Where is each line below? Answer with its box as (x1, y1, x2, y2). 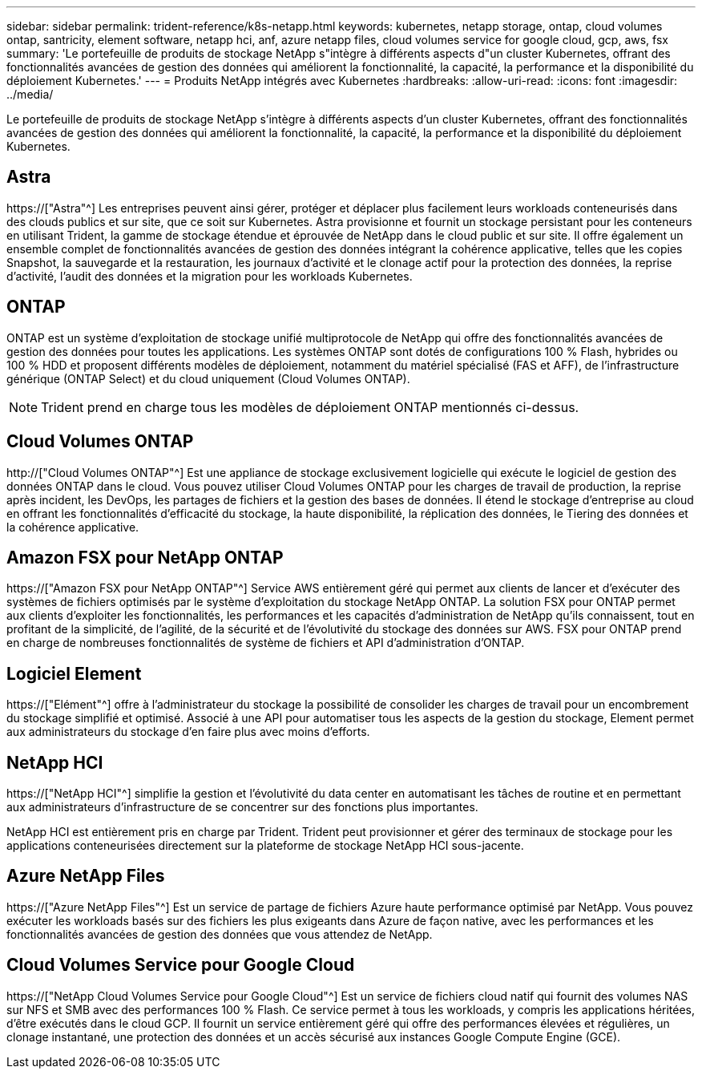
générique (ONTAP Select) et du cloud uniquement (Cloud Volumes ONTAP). (6, 371, 410, 386)
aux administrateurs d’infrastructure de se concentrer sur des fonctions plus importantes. (6, 800, 478, 814)
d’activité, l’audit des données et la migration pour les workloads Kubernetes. (6, 269, 413, 283)
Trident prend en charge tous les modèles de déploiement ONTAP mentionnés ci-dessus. (41, 398, 579, 415)
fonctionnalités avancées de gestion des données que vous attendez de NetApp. (6, 927, 433, 941)
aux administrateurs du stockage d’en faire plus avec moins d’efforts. (6, 725, 370, 739)
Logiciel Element (6, 663, 142, 684)
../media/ (6, 87, 54, 101)
